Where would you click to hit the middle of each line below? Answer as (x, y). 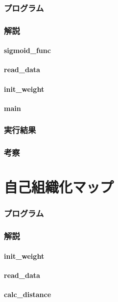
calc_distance (28, 294)
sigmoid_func (27, 50)
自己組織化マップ (59, 187)
